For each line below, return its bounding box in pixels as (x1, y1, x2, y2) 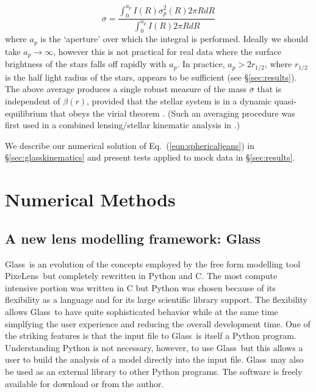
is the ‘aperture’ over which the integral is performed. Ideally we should (40, 32, 309, 45)
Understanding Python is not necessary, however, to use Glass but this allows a (5, 341, 303, 354)
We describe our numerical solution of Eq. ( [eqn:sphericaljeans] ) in (5, 139, 255, 151)
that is (257, 82, 282, 95)
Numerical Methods (5, 187, 176, 212)
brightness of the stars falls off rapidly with (5, 57, 167, 70)
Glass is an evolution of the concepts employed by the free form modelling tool (5, 257, 301, 270)
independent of (5, 95, 60, 107)
